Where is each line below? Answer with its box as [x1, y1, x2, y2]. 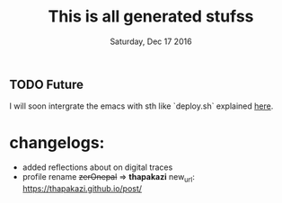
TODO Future [9, 76, 84, 92]
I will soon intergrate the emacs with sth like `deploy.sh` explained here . [9, 101, 274, 111]
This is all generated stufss [48, 6, 254, 27]
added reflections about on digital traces [22, 162, 173, 172]
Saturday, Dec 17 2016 [110, 36, 192, 47]
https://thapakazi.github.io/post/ [22, 183, 142, 194]
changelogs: [9, 132, 105, 153]
